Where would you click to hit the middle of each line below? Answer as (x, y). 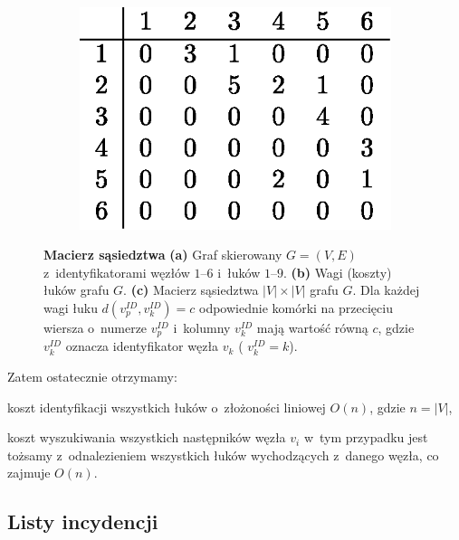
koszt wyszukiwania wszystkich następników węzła (147, 437)
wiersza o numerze (96, 327)
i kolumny (202, 327)
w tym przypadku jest (366, 437)
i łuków (239, 272)
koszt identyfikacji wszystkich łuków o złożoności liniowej (167, 407)
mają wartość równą (312, 327)
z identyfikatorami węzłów (117, 272)
